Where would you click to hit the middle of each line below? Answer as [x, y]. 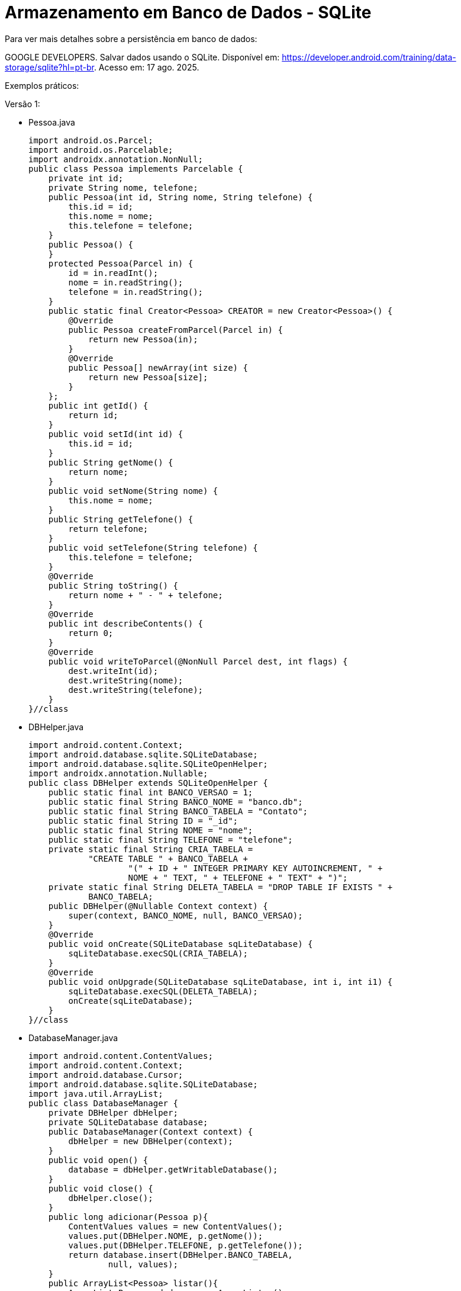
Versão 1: [22, 104]
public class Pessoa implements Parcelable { [136, 168]
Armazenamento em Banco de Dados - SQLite [188, 12]
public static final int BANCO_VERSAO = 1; [151, 792]
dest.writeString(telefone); [136, 690]
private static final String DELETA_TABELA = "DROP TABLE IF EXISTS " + [220, 887]
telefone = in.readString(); [136, 292]
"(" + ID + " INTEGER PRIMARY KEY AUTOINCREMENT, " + [255, 868]
